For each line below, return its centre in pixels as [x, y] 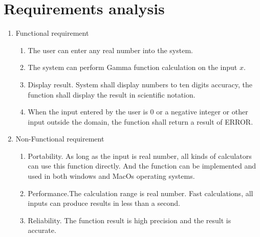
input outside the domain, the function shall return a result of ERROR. [140, 121]
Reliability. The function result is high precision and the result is [129, 220]
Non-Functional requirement [60, 139]
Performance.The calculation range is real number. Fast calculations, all [140, 193]
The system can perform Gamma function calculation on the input [133, 67]
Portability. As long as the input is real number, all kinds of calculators [140, 156]
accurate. [42, 230]
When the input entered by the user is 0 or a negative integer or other [138, 112]
